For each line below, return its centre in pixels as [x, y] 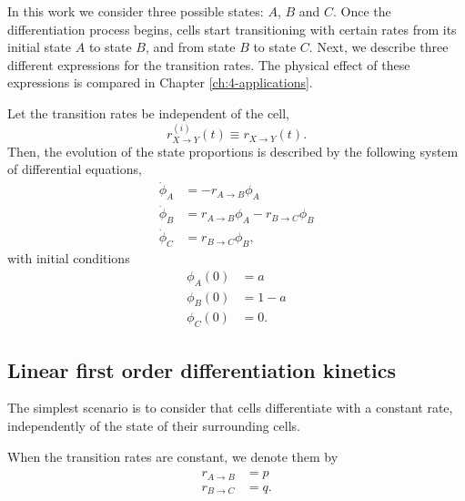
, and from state [190, 47]
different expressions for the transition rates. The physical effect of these [209, 64]
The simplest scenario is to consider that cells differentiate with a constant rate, [230, 408]
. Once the [362, 11]
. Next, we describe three [379, 47]
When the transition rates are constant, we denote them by [173, 456]
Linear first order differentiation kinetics [202, 369]
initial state [40, 47]
